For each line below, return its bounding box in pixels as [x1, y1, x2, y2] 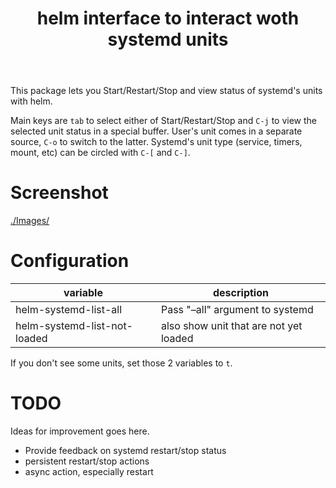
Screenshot [10, 182, 109, 204]
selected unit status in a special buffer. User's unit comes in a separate [10, 125, 303, 137]
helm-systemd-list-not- [15, 319, 133, 333]
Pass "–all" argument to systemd [160, 303, 314, 317]
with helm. [10, 95, 53, 107]
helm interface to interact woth [36, 7, 300, 30]
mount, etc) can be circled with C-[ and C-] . [10, 147, 191, 159]
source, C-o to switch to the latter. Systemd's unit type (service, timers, [10, 136, 303, 148]
